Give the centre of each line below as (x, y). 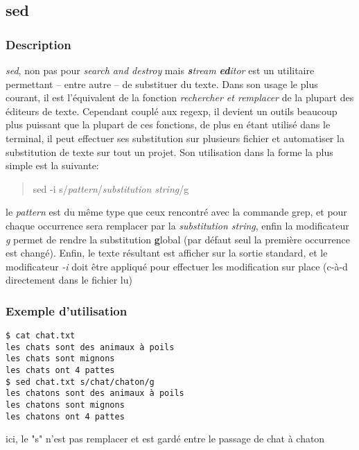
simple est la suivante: (52, 165)
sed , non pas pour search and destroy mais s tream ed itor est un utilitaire (160, 70)
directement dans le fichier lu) (69, 280)
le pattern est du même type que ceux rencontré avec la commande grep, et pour (176, 212)
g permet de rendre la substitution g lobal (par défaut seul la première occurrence (178, 239)
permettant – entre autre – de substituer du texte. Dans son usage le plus (162, 84)
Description (38, 44)
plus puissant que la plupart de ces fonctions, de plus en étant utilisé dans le (168, 124)
